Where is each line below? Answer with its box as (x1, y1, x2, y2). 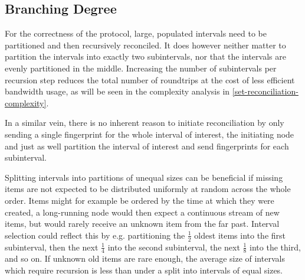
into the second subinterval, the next (107, 240, 240, 253)
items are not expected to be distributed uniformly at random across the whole (5, 183, 291, 195)
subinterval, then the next (5, 240, 99, 253)
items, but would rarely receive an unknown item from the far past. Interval (5, 217, 280, 230)
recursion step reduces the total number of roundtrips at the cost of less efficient (5, 73, 295, 86)
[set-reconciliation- (232, 85, 299, 97)
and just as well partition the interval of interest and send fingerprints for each (5, 139, 289, 152)
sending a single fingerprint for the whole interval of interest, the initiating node (5, 128, 294, 140)
